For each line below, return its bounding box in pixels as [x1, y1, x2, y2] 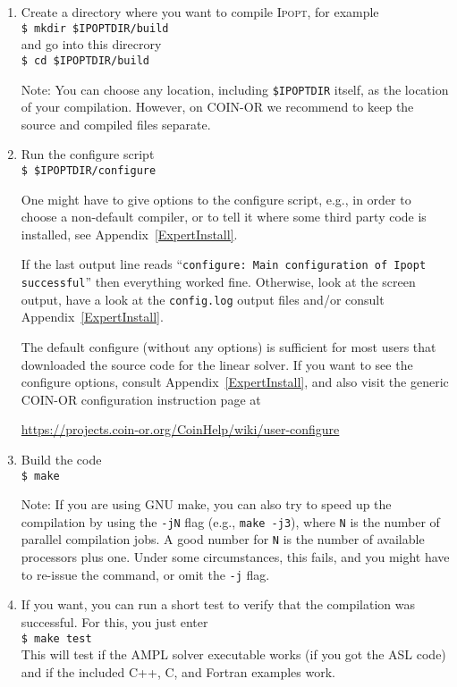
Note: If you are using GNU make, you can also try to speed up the [21, 495, 392, 514]
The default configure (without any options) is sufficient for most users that [21, 337, 436, 356]
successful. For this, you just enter [21, 612, 208, 631]
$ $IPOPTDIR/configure [21, 163, 157, 177]
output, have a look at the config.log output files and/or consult [21, 289, 385, 308]
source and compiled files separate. [21, 114, 211, 133]
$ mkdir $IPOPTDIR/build [21, 21, 169, 35]
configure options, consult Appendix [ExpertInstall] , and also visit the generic [21, 373, 449, 391]
